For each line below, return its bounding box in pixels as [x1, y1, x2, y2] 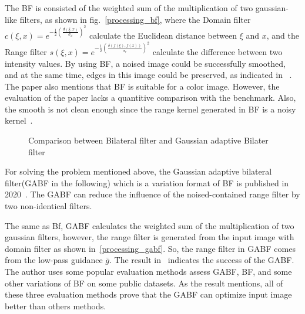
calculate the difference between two [152, 45, 283, 57]
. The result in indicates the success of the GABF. [109, 254, 294, 266]
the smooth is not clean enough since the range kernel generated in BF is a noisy [5, 103, 296, 115]
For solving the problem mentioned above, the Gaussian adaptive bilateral [5, 165, 272, 178]
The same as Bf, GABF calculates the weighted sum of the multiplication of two [5, 219, 294, 231]
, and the [266, 29, 299, 42]
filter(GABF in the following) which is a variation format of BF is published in [5, 176, 289, 189]
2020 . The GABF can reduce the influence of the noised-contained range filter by [5, 188, 300, 200]
